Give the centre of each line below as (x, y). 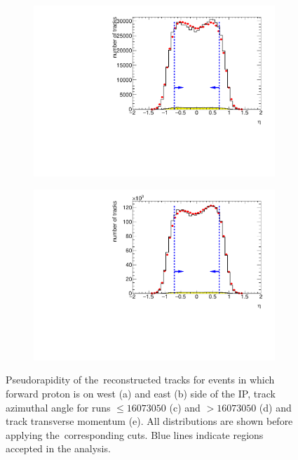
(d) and (275, 407)
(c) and (185, 407)
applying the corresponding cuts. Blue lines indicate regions (135, 434)
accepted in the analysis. (58, 448)
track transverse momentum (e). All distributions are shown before (149, 421)
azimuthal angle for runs (58, 407)
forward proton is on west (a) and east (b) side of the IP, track (141, 393)
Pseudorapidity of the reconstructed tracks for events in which (140, 380)
